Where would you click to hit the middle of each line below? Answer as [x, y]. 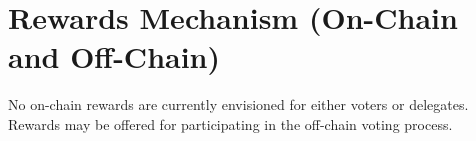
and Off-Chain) [114, 56]
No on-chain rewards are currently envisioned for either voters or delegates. [238, 104]
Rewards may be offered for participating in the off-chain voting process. [230, 123]
